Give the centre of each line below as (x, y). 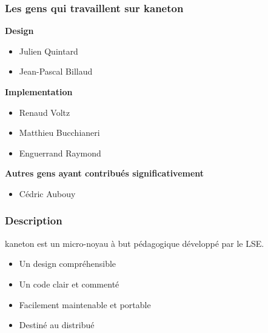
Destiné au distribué (57, 325)
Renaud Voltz (45, 112)
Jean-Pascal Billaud (56, 71)
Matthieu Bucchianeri (59, 133)
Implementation (39, 92)
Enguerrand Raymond (60, 153)
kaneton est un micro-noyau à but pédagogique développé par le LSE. (135, 243)
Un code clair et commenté (69, 284)
